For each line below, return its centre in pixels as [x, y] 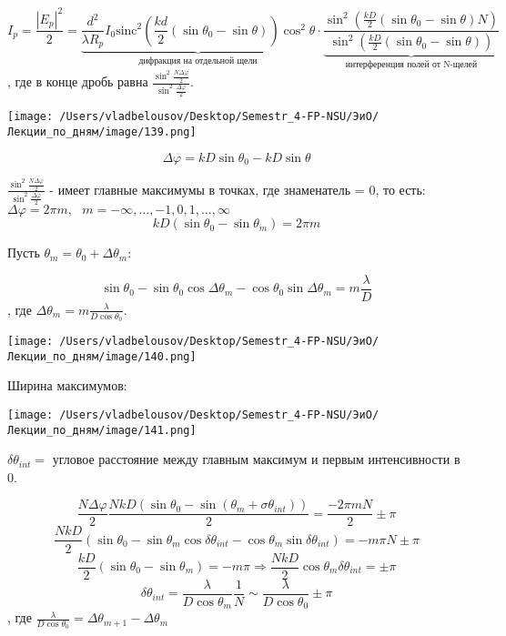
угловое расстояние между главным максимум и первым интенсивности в [256, 459]
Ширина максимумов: [67, 385]
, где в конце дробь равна [78, 81]
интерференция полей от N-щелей [411, 65]
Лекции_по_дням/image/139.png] [102, 131]
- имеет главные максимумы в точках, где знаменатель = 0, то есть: [238, 189]
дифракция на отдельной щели [198, 61]
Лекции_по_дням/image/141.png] [102, 430]
